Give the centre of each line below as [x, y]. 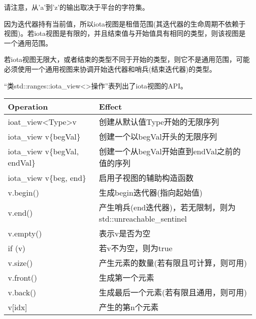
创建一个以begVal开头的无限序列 [158, 137]
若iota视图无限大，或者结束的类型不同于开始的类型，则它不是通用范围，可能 [127, 59]
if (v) [17, 248]
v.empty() [25, 233]
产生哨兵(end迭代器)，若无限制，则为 [167, 207]
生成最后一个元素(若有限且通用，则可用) [173, 292]
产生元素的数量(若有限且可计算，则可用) [173, 263]
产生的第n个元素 [129, 307]
